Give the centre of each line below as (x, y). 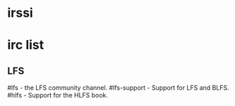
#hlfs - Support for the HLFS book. (58, 95)
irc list (26, 45)
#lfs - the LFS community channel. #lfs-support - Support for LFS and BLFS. (118, 88)
